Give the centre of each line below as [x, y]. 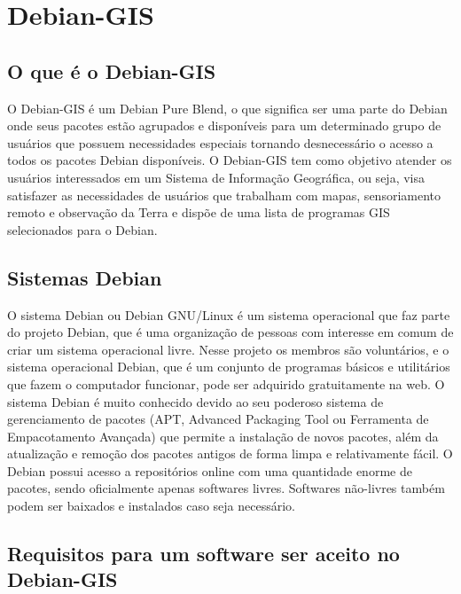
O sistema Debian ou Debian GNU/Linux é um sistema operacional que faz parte [229, 314]
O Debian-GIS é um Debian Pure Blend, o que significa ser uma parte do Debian [227, 108]
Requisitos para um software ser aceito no [203, 554]
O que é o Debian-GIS [112, 70]
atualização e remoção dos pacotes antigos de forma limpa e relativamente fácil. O [230, 453]
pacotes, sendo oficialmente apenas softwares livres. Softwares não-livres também [226, 488]
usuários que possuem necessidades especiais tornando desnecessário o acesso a [220, 142]
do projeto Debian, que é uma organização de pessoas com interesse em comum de [230, 332]
